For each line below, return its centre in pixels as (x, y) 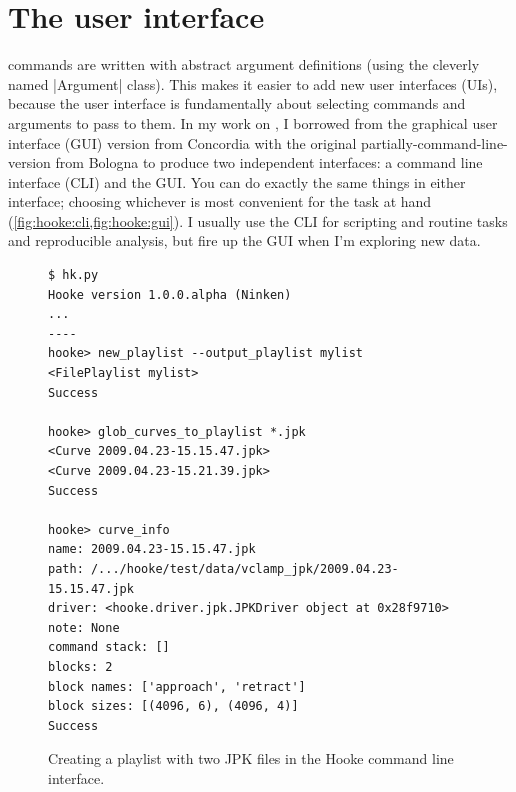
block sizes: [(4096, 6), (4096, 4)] (173, 706)
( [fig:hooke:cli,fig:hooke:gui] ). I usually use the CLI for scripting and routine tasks (258, 220)
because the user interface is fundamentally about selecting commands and (237, 103)
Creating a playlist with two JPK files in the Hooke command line (251, 758)
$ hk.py (73, 275)
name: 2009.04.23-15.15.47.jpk (152, 549)
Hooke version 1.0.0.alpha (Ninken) (170, 294)
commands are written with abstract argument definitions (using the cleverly (244, 64)
